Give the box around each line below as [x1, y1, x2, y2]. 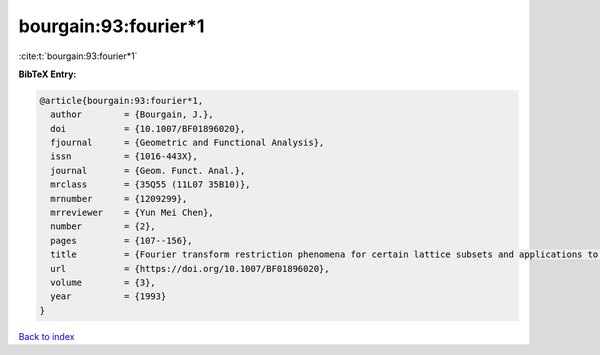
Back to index [18, 330, 75, 342]
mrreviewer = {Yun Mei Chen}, [50, 207, 214, 219]
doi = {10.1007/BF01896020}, [50, 123, 246, 134]
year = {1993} [50, 291, 167, 302]
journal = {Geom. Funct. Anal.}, [50, 165, 246, 176]
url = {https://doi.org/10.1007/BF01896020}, [50, 263, 330, 274]
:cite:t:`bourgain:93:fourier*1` [18, 50, 138, 62]
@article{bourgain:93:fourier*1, [39, 95, 204, 106]
